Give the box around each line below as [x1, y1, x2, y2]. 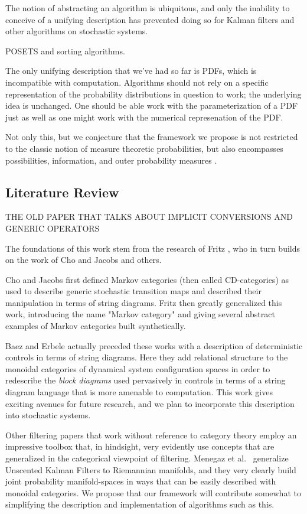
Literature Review [5, 183, 119, 201]
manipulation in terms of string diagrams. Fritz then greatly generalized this [5, 296, 282, 308]
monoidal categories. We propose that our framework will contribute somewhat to [5, 486, 301, 499]
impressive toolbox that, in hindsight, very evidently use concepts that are [5, 440, 275, 453]
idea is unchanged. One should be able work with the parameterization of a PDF [5, 99, 298, 112]
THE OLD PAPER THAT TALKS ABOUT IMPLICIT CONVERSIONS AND [5, 210, 293, 223]
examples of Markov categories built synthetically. [5, 320, 186, 332]
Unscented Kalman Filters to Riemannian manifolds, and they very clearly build [5, 463, 296, 476]
